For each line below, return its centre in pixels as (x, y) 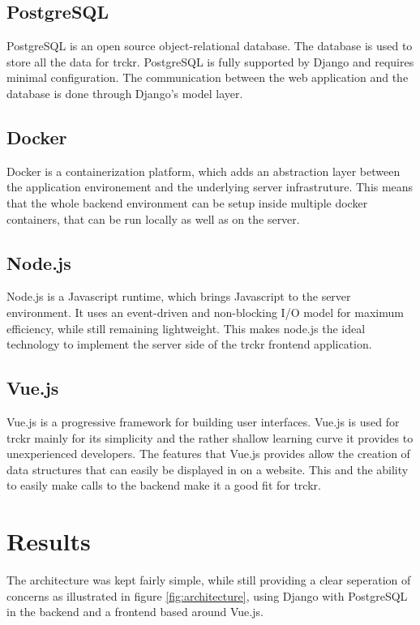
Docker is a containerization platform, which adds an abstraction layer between (204, 171)
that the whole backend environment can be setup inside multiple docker (187, 202)
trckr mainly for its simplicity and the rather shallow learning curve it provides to (210, 437)
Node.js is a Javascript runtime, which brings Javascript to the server (179, 296)
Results (49, 541)
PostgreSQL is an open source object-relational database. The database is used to (210, 46)
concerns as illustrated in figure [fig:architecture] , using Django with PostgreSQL (207, 595)
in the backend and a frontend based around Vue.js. (135, 612)
